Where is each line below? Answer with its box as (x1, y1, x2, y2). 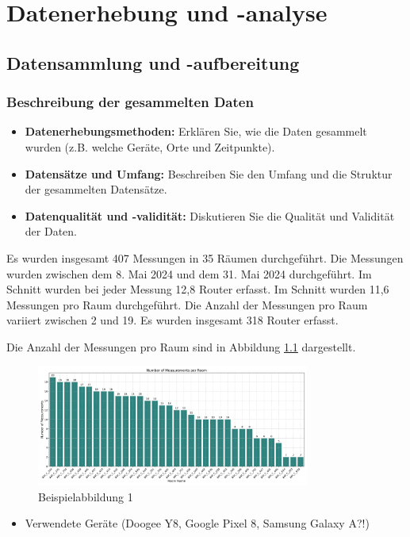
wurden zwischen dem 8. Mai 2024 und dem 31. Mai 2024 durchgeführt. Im (6, 265, 372, 282)
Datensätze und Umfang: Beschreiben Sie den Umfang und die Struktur (25, 165, 393, 182)
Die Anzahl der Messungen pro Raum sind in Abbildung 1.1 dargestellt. (6, 338, 356, 355)
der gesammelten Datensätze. (25, 181, 167, 198)
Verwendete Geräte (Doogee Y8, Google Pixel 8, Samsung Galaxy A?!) (25, 515, 370, 531)
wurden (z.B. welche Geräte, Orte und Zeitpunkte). (25, 138, 275, 155)
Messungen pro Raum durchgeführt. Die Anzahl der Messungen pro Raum (6, 296, 368, 313)
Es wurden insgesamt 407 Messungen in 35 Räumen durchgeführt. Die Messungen (6, 249, 404, 266)
